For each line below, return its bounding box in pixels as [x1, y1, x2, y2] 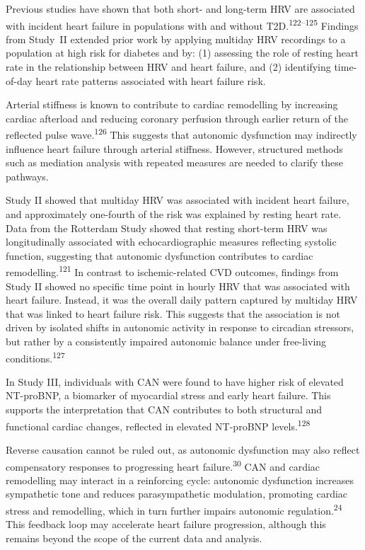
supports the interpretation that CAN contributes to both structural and [6, 402, 323, 417]
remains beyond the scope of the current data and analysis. [6, 530, 262, 545]
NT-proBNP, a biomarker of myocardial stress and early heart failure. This [6, 388, 331, 403]
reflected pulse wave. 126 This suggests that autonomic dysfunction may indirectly [6, 125, 357, 142]
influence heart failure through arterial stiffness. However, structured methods [6, 141, 343, 156]
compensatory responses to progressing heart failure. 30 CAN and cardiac [6, 457, 320, 474]
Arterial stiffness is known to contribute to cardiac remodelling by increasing [6, 97, 338, 112]
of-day [6, 73, 33, 88]
